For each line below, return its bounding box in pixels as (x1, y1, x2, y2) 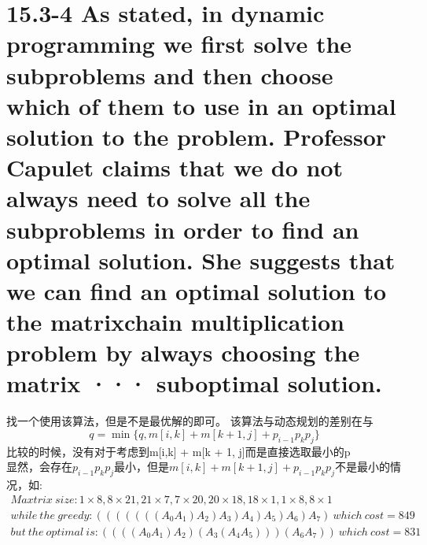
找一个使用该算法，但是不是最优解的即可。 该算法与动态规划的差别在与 (6, 413, 374, 429)
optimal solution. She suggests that (6, 243, 396, 276)
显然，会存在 (6, 458, 72, 475)
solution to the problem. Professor (6, 120, 387, 152)
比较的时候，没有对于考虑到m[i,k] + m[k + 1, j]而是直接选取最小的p (6, 443, 351, 459)
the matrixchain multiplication (6, 306, 344, 338)
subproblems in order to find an (6, 213, 359, 245)
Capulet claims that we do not (6, 151, 344, 184)
